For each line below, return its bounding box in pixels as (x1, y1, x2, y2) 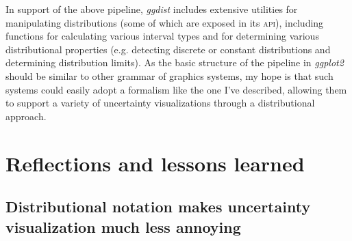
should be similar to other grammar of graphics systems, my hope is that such (5, 68, 334, 83)
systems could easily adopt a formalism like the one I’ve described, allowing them (5, 82, 347, 96)
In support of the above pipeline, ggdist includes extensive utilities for (5, 2, 298, 16)
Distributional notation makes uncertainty (5, 196, 311, 217)
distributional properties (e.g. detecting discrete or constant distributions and (5, 42, 331, 56)
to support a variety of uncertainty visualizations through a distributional (5, 96, 315, 110)
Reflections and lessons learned (5, 149, 305, 177)
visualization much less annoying (5, 216, 241, 237)
